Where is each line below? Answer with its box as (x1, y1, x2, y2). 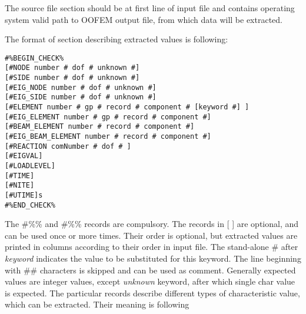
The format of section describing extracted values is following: (5, 33, 228, 45)
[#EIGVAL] (5, 152, 43, 161)
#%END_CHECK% (5, 201, 55, 209)
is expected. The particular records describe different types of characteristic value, (5, 286, 300, 299)
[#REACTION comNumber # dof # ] (5, 142, 131, 151)
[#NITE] (5, 181, 35, 190)
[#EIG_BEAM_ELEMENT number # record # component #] (5, 132, 211, 141)
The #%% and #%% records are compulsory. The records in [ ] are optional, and (5, 218, 299, 230)
